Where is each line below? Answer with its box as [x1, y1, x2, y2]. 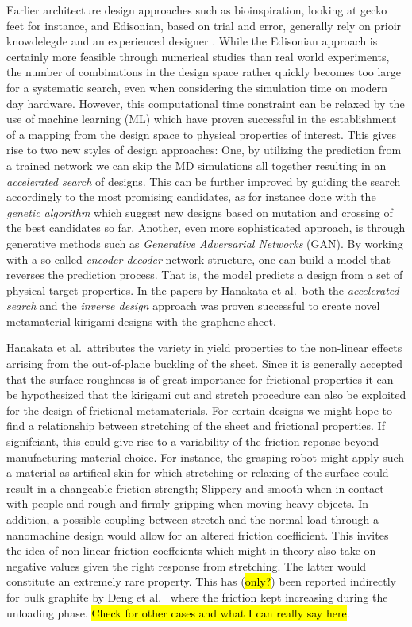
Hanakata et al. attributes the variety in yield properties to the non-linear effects [6, 339, 402, 356]
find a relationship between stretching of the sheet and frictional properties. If [6, 417, 385, 434]
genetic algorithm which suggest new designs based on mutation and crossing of [6, 203, 393, 220]
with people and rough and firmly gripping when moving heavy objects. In [6, 495, 369, 512]
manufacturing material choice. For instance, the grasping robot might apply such [6, 448, 405, 465]
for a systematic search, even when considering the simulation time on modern [6, 79, 388, 95]
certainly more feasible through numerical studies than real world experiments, [6, 48, 390, 64]
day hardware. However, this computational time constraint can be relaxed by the [6, 95, 405, 111]
